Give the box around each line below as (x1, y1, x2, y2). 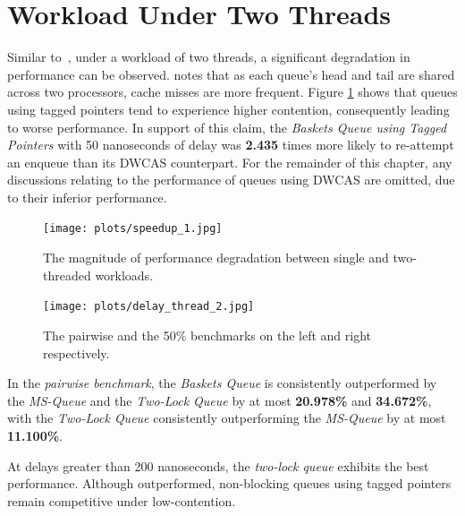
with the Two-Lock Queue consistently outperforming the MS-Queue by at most (7, 408, 446, 427)
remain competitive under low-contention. (7, 491, 236, 510)
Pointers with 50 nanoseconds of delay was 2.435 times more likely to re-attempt (7, 135, 454, 154)
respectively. (43, 343, 110, 362)
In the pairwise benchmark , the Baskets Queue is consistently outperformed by (7, 374, 437, 392)
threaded (43, 265, 91, 284)
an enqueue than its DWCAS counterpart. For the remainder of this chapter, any (7, 152, 452, 171)
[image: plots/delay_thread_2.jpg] (43, 300, 255, 314)
